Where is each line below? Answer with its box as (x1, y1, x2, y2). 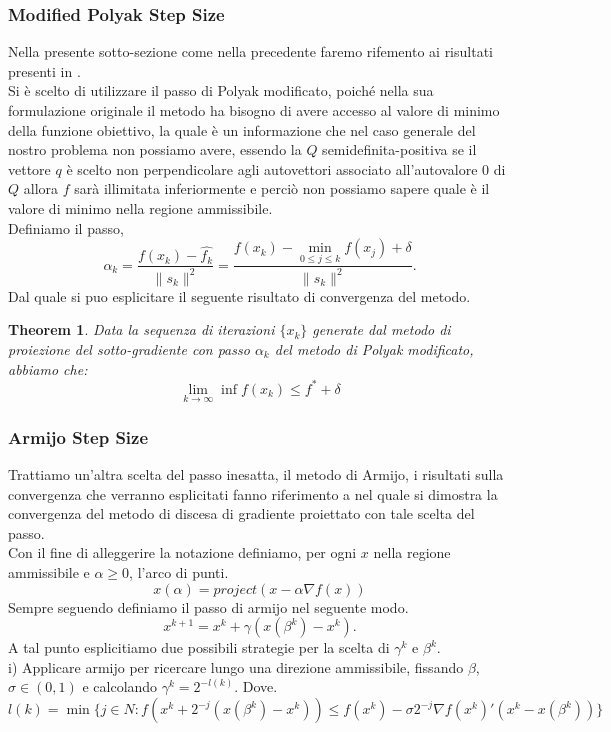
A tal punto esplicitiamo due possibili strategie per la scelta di (8, 637, 390, 658)
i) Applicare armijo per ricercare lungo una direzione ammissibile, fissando (8, 656, 464, 677)
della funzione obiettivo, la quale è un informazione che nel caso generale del (8, 119, 476, 140)
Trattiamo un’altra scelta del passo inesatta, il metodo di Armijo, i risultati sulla (8, 464, 504, 485)
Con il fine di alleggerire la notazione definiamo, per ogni (8, 542, 357, 563)
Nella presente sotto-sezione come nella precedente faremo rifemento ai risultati (8, 41, 493, 62)
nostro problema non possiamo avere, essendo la (8, 139, 302, 160)
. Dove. (234, 676, 278, 697)
